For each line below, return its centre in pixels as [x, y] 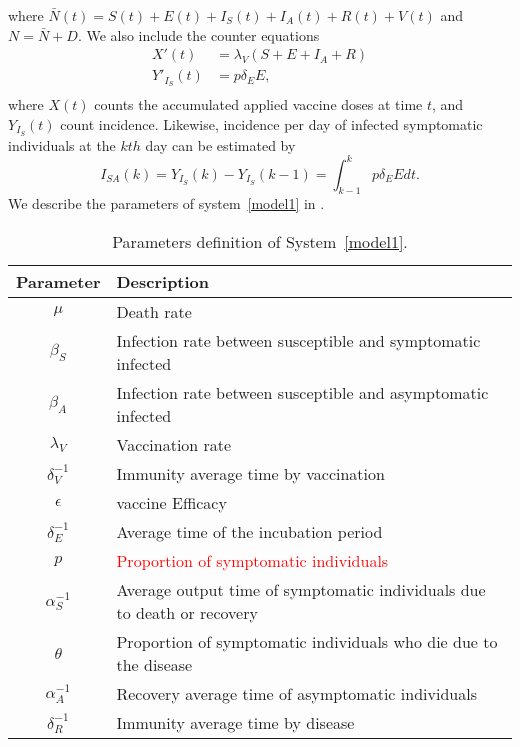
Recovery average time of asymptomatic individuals [296, 694]
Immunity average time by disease [235, 723]
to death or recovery [187, 613]
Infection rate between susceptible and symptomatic [298, 341]
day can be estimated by [220, 144]
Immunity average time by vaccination [250, 474]
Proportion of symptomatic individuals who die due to [307, 642]
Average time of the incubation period [249, 532]
